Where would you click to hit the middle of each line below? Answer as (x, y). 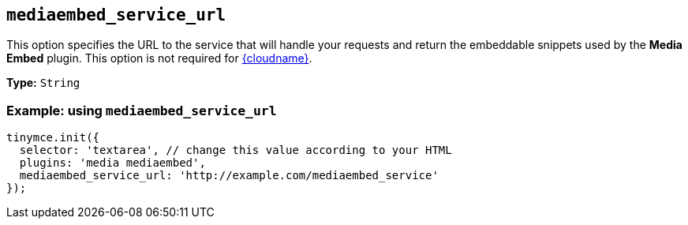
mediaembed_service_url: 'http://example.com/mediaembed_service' (229, 176)
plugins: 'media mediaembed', (112, 163)
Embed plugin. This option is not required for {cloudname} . (159, 58)
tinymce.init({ (53, 138)
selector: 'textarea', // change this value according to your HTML (236, 150)
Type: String (43, 83)
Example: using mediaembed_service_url (142, 110)
